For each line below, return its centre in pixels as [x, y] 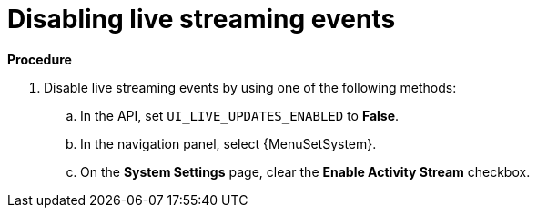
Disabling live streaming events [202, 19]
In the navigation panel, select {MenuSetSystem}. [228, 143]
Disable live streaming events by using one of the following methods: [250, 87]
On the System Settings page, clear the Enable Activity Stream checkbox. [305, 171]
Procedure [40, 59]
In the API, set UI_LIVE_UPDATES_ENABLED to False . [240, 115]
